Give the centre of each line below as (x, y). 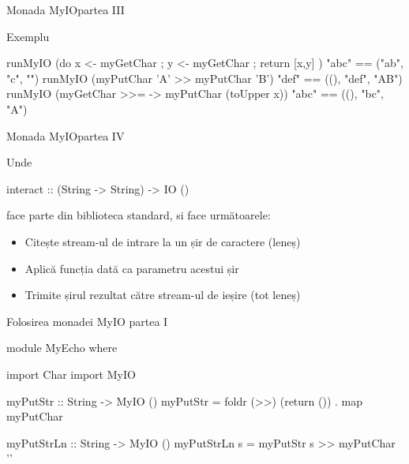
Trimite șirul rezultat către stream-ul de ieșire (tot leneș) (163, 295)
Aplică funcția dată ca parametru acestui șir (132, 268)
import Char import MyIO (71, 374)
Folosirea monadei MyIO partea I (87, 321)
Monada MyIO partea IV (66, 135)
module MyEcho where (62, 348)
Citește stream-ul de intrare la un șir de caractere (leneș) (163, 241)
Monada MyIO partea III (66, 9)
